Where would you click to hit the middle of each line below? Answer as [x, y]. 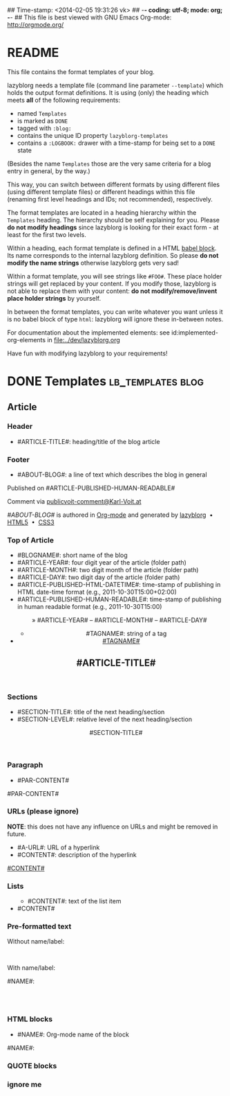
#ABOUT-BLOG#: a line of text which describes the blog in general [112, 475]
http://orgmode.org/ [36, 25]
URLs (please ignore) [43, 811]
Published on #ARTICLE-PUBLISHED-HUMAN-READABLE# [91, 488]
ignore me [25, 1084]
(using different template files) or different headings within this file [101, 192]
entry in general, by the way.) [49, 171]
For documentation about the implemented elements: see [89, 333]
